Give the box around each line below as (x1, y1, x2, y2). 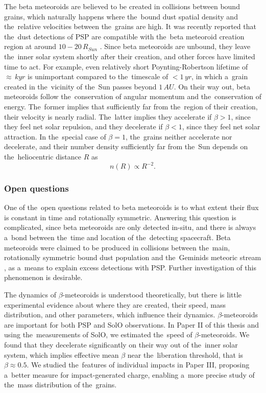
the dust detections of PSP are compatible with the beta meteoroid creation (4, 31, 245, 41)
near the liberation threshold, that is (127, 349, 244, 360)
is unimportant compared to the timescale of (28, 71, 168, 82)
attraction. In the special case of (4, 131, 106, 142)
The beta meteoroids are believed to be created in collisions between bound (4, 1, 240, 11)
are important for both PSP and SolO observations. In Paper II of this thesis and (4, 319, 259, 330)
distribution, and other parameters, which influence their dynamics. (4, 309, 215, 320)
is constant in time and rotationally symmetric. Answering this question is (4, 212, 236, 222)
